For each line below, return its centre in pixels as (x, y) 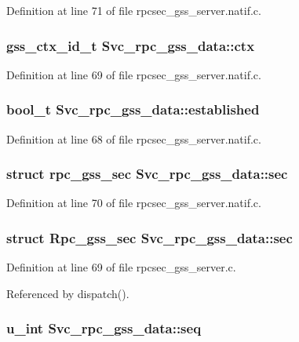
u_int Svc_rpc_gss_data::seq (104, 328)
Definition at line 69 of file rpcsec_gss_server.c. (121, 267)
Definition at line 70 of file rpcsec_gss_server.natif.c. (134, 203)
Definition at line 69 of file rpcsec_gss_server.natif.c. (134, 74)
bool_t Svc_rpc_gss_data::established (133, 109)
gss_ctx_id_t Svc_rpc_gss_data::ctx (131, 45)
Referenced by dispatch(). (68, 293)
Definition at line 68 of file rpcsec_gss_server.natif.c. (134, 138)
